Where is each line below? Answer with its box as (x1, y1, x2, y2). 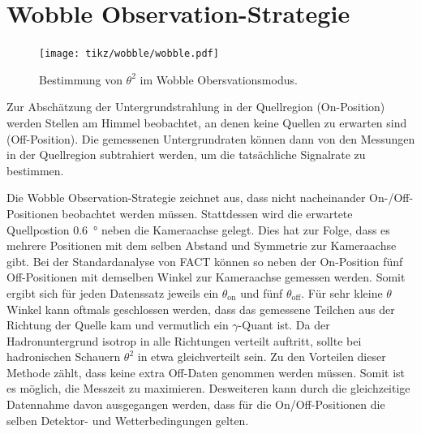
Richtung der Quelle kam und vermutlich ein (6, 316, 229, 333)
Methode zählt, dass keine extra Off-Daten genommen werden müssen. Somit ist (6, 363, 405, 380)
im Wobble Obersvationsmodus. (140, 71, 298, 88)
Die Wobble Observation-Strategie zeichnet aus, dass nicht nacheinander (6, 189, 366, 206)
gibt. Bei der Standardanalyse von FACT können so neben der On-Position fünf (6, 252, 403, 269)
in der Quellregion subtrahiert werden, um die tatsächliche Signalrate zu (6, 146, 366, 163)
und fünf (240, 284, 283, 301)
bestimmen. (6, 161, 64, 178)
